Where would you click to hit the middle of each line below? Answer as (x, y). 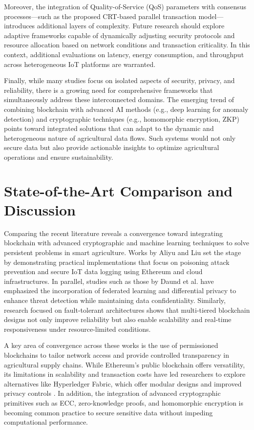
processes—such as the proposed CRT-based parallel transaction (100, 16)
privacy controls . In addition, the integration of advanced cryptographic (112, 393)
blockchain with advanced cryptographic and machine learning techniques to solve (127, 243)
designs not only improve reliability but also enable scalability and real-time (118, 319)
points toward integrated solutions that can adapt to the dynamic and (109, 128)
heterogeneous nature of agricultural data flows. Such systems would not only (120, 138)
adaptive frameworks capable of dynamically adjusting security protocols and (119, 35)
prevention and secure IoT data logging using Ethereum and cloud (103, 271)
